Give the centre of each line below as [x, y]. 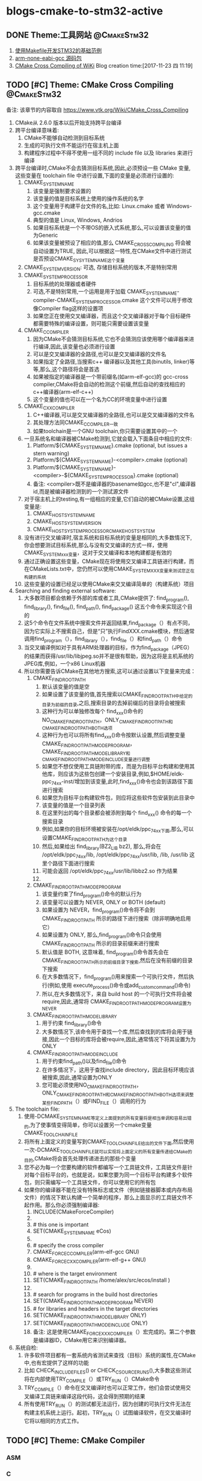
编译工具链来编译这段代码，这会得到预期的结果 [87, 1396]
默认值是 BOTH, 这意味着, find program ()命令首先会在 [106, 953]
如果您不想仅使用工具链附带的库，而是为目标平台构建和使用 [116, 766]
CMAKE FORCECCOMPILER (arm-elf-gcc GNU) [86, 1252]
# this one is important [61, 1225]
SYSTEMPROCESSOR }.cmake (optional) [134, 476]
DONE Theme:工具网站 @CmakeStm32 [78, 35]
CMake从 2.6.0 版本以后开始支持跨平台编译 [68, 123]
